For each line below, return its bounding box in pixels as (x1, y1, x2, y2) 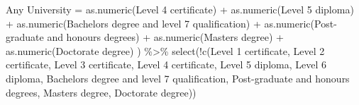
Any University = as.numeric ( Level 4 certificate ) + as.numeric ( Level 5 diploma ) (6, 2, 354, 16)
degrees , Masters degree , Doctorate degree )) (6, 85, 197, 99)
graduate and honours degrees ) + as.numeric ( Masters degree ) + (6, 30, 284, 44)
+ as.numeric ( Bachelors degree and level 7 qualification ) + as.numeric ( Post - (6, 16, 337, 30)
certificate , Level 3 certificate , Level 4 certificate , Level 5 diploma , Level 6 (6, 57, 327, 72)
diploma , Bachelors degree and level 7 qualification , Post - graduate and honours (6, 70, 350, 85)
